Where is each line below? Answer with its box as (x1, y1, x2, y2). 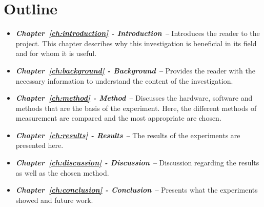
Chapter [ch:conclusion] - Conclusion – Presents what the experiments (15, 184, 258, 195)
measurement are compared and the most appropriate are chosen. (15, 112, 221, 123)
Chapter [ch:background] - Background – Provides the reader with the (15, 65, 255, 76)
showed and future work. (15, 194, 93, 205)
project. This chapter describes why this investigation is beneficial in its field (15, 37, 257, 48)
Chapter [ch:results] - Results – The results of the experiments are (15, 129, 240, 140)
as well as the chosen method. (15, 167, 109, 178)
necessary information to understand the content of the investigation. (15, 75, 233, 86)
